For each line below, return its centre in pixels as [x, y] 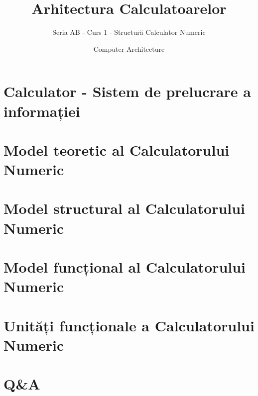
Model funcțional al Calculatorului [125, 267]
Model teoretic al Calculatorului [117, 149]
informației [42, 111]
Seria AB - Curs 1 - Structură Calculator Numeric [129, 32]
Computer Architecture [129, 49]
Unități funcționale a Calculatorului [129, 325]
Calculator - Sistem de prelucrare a [127, 91]
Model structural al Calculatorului [125, 208]
